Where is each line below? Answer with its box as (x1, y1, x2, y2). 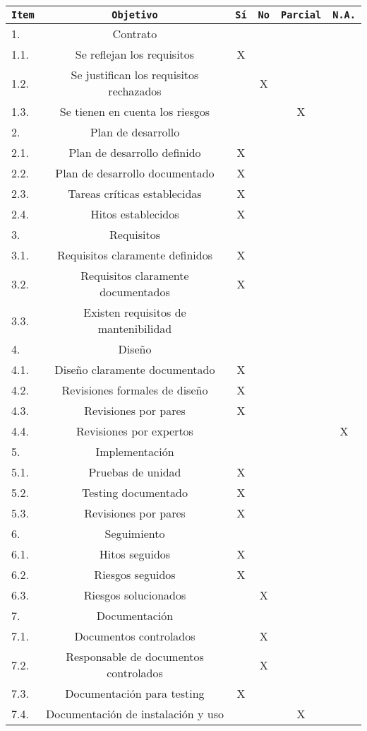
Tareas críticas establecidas (68, 185, 202, 201)
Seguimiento (104, 525, 165, 542)
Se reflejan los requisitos (75, 46, 195, 62)
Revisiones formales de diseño (61, 382, 208, 398)
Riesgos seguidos (94, 566, 176, 583)
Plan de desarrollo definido (68, 144, 201, 160)
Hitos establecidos (90, 206, 179, 222)
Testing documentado (82, 484, 188, 501)
